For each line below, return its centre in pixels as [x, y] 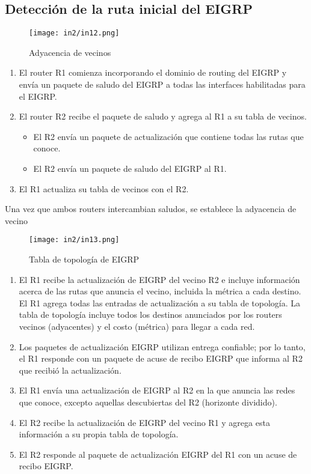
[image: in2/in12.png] [74, 33]
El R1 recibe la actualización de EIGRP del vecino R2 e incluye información [159, 279]
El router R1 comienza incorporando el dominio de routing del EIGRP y [153, 72]
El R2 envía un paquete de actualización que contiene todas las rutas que [168, 136]
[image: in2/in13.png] [74, 240]
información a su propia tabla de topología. [99, 434]
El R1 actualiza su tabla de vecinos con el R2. [104, 188]
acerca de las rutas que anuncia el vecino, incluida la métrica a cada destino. [160, 291]
